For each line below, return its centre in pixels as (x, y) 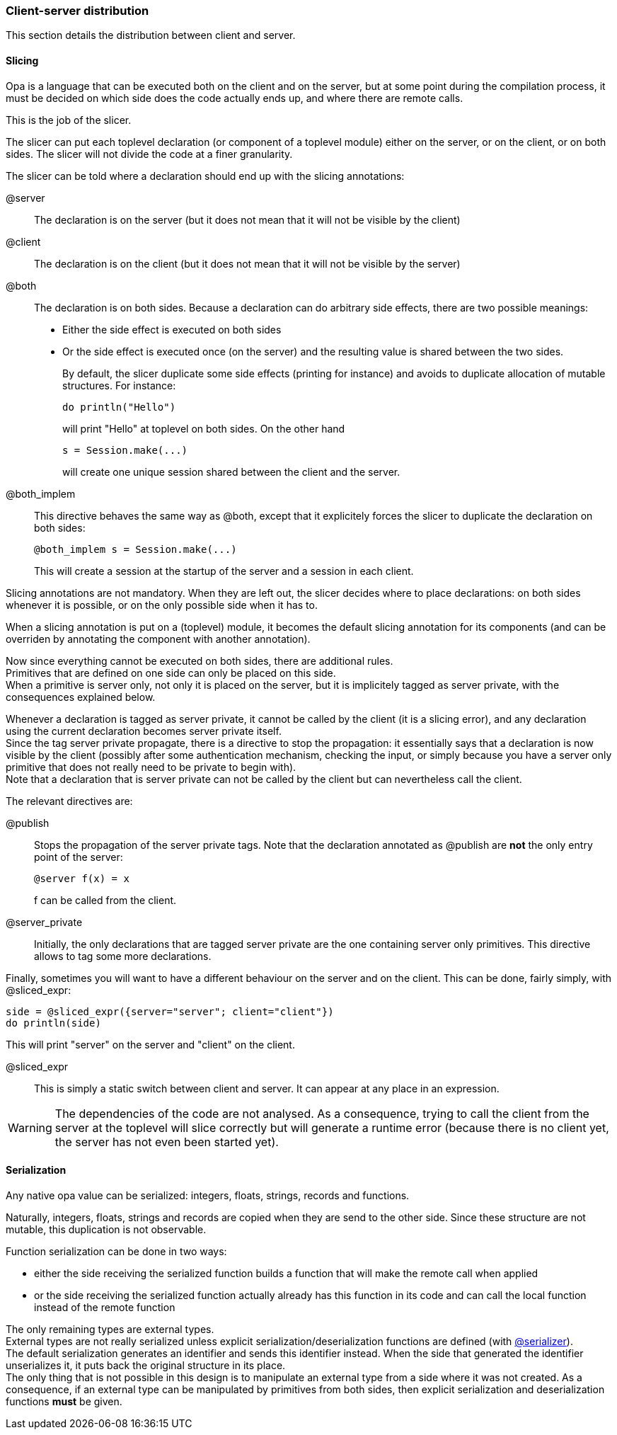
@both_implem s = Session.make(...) (135, 549)
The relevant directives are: (69, 801)
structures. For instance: (119, 385)
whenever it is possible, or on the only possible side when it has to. (162, 605)
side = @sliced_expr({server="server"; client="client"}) (170, 1011)
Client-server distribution (77, 11)
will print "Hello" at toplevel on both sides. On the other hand (204, 428)
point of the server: (79, 857)
